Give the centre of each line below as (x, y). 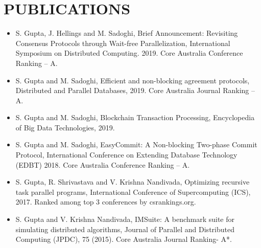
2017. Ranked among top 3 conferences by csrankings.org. (106, 202)
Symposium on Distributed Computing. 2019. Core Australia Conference (129, 53)
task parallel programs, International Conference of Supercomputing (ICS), (133, 191)
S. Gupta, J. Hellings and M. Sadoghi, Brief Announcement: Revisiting (127, 33)
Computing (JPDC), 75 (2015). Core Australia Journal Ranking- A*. (124, 239)
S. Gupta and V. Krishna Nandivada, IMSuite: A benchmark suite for (125, 219)
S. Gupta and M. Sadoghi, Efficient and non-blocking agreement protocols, (133, 80)
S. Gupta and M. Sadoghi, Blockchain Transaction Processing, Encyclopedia (135, 117)
